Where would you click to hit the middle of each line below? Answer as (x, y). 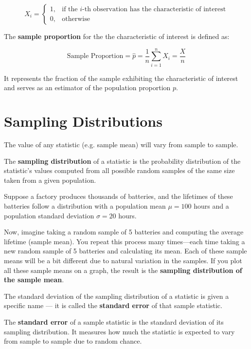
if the (70, 10)
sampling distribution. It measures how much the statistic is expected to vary (119, 331)
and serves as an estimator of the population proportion (87, 87)
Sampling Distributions (83, 121)
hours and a (211, 206)
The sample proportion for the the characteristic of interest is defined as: (117, 36)
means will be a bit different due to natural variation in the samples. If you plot (123, 260)
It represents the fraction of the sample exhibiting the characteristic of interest (121, 78)
